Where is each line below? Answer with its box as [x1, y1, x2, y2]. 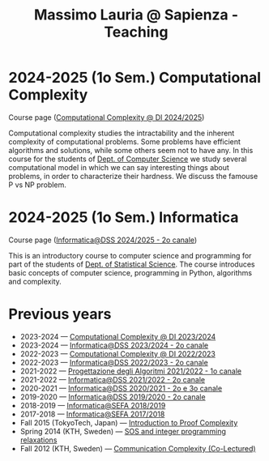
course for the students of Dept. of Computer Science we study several [8, 154, 247, 164]
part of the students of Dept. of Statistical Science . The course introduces [8, 259, 255, 269]
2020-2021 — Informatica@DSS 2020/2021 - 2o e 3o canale [19, 383, 223, 393]
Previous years [8, 305, 112, 323]
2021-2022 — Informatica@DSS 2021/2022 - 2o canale [19, 374, 205, 384]
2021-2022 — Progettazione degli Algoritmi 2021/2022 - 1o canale [19, 366, 241, 376]
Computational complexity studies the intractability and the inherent [8, 128, 235, 138]
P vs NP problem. [8, 180, 66, 190]
